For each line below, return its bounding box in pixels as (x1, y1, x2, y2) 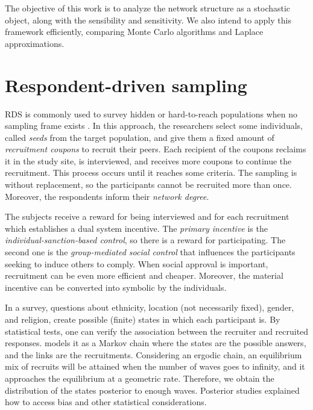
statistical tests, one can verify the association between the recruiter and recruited (5, 325, 309, 337)
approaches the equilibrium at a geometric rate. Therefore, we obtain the (5, 371, 274, 384)
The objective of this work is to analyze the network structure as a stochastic (5, 2, 291, 14)
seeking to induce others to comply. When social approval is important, (5, 257, 268, 270)
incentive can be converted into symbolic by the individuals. (5, 281, 227, 293)
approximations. (5, 37, 65, 49)
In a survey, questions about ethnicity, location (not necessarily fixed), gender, (5, 301, 294, 314)
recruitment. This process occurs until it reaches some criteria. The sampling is (5, 166, 297, 179)
